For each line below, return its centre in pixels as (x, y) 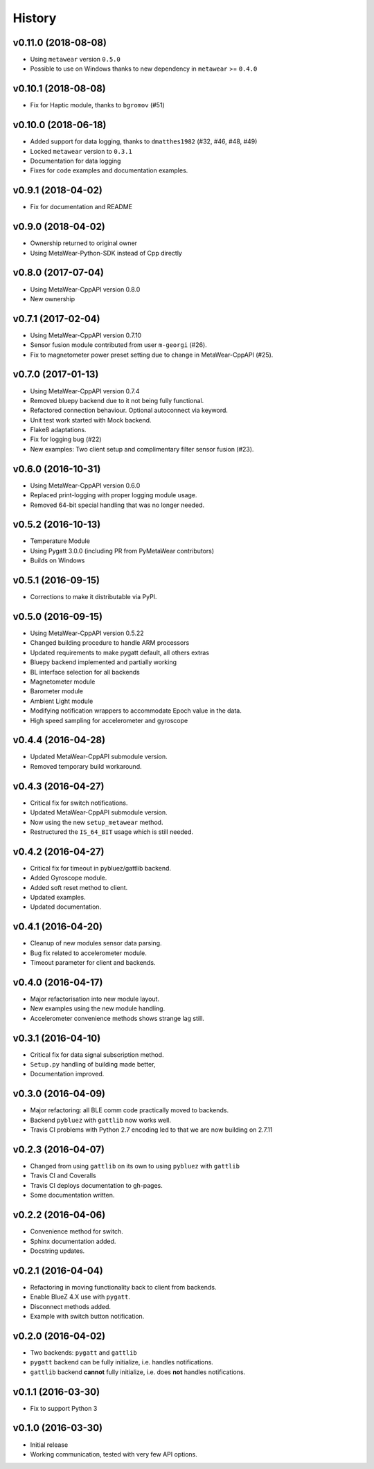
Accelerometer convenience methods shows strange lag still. (117, 1018)
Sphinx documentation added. (73, 1241)
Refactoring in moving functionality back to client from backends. (123, 1287)
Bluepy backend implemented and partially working (103, 662)
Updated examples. (58, 898)
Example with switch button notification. (87, 1317)
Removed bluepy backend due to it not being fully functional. (117, 400)
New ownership (53, 299)
